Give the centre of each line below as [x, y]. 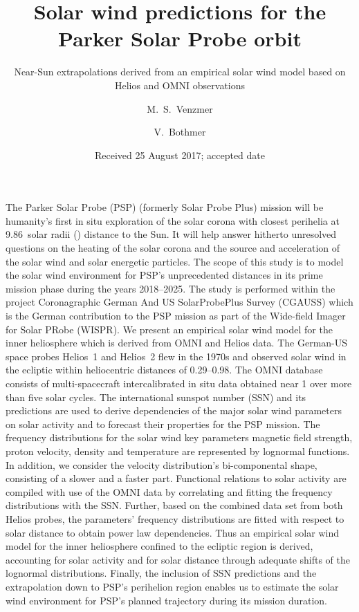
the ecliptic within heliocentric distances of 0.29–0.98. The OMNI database [164, 370]
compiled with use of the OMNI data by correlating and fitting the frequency [169, 491]
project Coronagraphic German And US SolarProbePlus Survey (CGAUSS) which [179, 302]
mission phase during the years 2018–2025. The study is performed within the [171, 288]
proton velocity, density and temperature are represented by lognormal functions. [178, 451]
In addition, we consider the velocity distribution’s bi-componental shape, [162, 464]
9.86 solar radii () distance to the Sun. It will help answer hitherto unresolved [171, 234]
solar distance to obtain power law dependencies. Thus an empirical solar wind [172, 532]
